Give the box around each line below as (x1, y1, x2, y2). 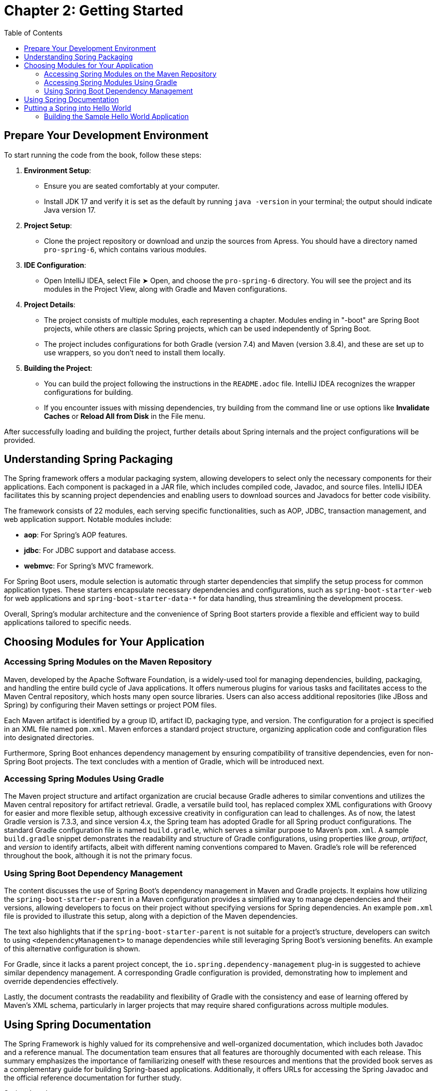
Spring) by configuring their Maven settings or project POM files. (4, 700, 217, 709)
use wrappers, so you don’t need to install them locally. (44, 348, 225, 357)
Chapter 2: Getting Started (4, 2, 183, 19)
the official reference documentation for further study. (4, 1073, 182, 1082)
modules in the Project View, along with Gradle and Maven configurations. (44, 284, 287, 293)
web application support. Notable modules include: (4, 515, 172, 524)
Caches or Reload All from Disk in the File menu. (44, 411, 205, 420)
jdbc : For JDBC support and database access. (24, 546, 176, 555)
